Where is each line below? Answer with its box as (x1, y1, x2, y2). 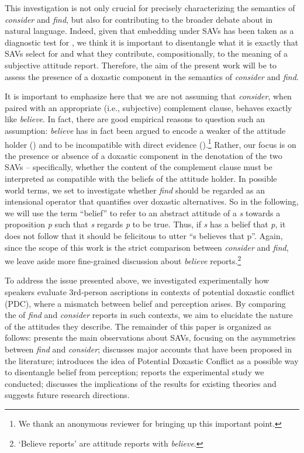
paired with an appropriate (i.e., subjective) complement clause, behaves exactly (5, 101, 292, 113)
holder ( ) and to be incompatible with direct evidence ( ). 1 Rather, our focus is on (5, 136, 296, 150)
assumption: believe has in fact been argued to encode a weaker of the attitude (5, 124, 286, 136)
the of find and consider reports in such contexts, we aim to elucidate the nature (5, 309, 293, 321)
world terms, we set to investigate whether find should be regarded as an (5, 184, 265, 196)
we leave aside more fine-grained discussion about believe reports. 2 (5, 253, 241, 267)
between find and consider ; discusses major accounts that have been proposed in (5, 343, 292, 355)
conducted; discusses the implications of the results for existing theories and (5, 377, 277, 389)
